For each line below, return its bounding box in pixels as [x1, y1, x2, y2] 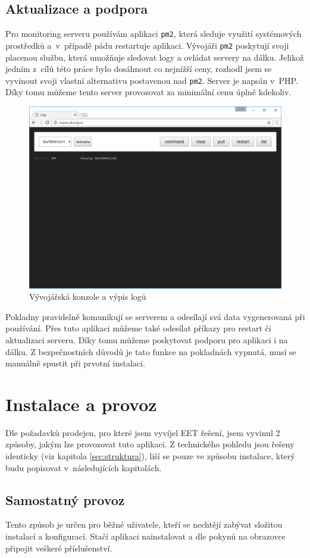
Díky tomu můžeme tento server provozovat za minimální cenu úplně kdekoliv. [5, 86, 292, 98]
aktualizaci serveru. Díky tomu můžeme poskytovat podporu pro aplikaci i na [5, 333, 288, 346]
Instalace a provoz [5, 391, 157, 416]
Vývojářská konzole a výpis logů [29, 290, 146, 303]
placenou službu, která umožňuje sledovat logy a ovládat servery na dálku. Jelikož [5, 51, 304, 63]
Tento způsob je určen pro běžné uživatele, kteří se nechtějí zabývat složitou [5, 518, 283, 531]
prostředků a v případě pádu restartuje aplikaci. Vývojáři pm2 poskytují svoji [5, 39, 289, 51]
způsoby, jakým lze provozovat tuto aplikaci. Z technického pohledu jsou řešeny [5, 438, 295, 450]
